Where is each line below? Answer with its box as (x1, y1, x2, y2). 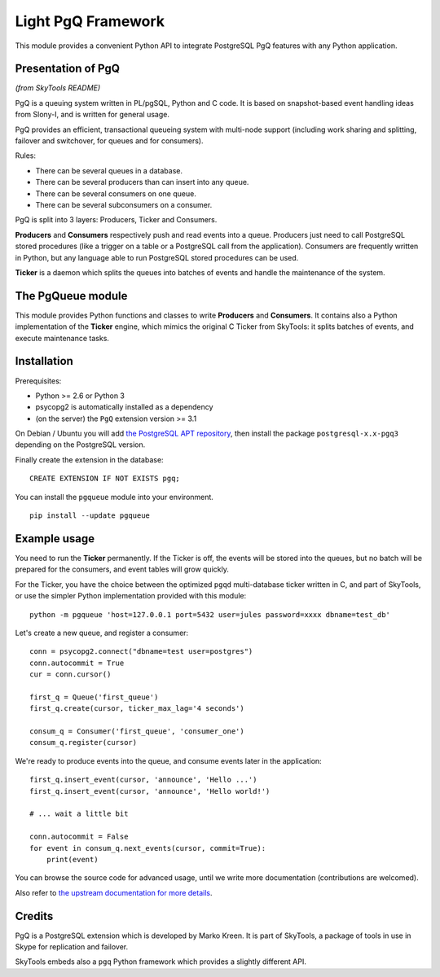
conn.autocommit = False (29, 832, 129, 842)
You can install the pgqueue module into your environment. (15, 492, 213, 502)
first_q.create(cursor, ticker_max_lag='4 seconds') (29, 704, 244, 713)
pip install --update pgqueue (29, 511, 151, 520)
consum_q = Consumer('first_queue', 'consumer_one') (29, 727, 244, 736)
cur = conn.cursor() (29, 670, 112, 679)
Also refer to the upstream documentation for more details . (15, 887, 213, 897)
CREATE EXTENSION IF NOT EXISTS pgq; (29, 474, 181, 484)
